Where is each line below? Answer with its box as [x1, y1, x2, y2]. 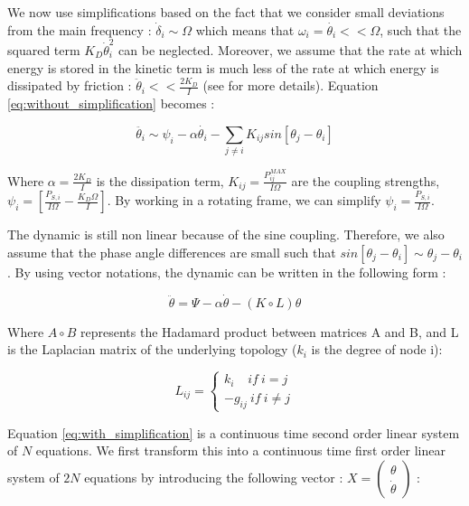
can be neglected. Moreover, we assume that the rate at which [118, 40, 463, 59]
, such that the [380, 20, 462, 39]
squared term [7, 40, 80, 59]
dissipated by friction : [7, 76, 132, 95]
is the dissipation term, [96, 171, 224, 190]
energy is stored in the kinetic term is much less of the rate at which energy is [7, 58, 439, 77]
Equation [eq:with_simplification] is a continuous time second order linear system [7, 423, 460, 442]
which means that [195, 20, 295, 39]
